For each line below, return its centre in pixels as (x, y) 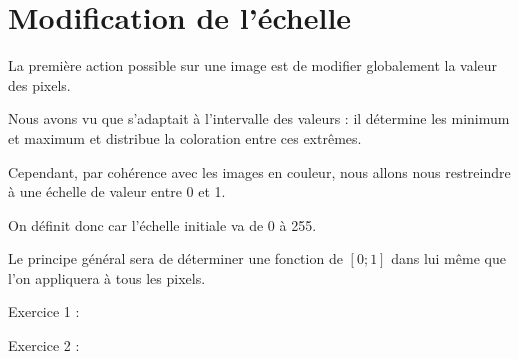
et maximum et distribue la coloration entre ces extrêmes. (185, 137)
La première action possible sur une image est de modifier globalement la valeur (253, 65)
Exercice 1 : (44, 311)
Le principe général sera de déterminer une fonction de (175, 258)
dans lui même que (448, 258)
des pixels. (39, 84)
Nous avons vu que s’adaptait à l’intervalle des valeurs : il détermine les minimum (259, 118)
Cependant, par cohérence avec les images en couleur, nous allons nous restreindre (259, 171)
